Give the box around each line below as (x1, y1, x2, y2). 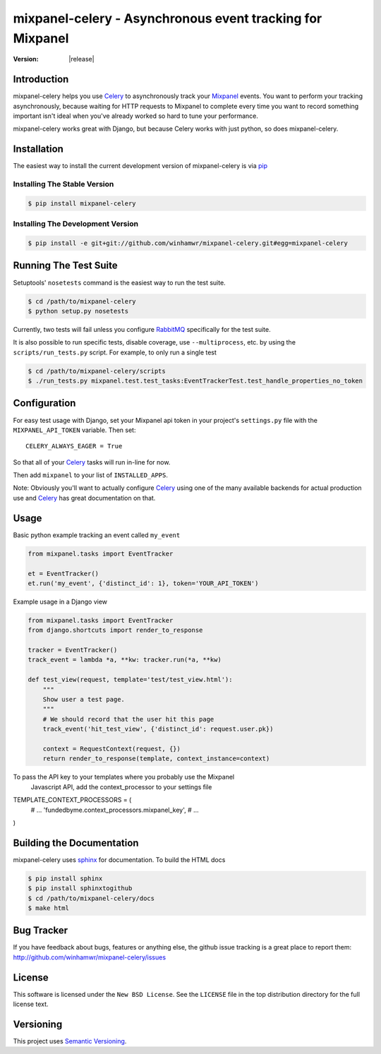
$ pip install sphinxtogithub (28, 885, 133, 892)
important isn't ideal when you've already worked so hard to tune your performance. (13, 112, 259, 120)
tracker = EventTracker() (28, 646, 118, 654)
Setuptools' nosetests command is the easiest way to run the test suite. (13, 278, 226, 287)
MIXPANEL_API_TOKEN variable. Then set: (13, 426, 136, 434)
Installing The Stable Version (13, 179, 114, 189)
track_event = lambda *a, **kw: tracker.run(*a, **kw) (28, 656, 222, 664)
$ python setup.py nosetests (28, 307, 129, 315)
